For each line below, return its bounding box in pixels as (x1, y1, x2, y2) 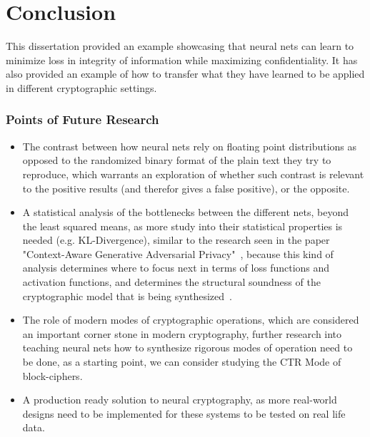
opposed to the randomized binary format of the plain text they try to (22, 153, 331, 168)
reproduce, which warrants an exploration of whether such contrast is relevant (22, 166, 364, 181)
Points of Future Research (6, 110, 159, 128)
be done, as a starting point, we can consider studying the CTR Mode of (22, 354, 341, 369)
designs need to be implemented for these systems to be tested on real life (22, 406, 346, 421)
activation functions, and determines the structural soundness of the (22, 274, 321, 289)
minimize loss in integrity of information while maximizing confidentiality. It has (6, 52, 358, 67)
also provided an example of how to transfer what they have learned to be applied (6, 66, 365, 81)
